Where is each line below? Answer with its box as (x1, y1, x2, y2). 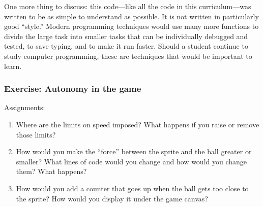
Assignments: (4, 102, 45, 113)
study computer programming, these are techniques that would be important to (4, 50, 252, 61)
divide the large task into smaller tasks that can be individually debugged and (4, 30, 248, 41)
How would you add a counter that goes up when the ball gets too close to (16, 183, 249, 193)
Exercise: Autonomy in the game (4, 82, 141, 95)
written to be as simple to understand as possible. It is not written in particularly (4, 11, 259, 21)
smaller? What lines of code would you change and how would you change (16, 156, 247, 166)
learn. (4, 60, 22, 71)
